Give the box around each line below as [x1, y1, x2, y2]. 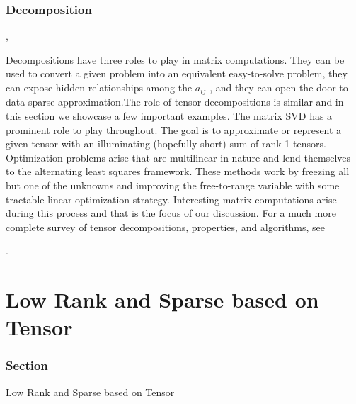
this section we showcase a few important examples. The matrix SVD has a [6, 108, 333, 123]
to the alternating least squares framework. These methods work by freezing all [6, 164, 350, 179]
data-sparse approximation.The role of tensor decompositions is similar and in [6, 94, 344, 109]
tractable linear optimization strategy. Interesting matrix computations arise [6, 191, 337, 206]
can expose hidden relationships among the [6, 80, 193, 94]
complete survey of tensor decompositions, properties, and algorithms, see [6, 219, 326, 234]
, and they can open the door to [209, 80, 348, 94]
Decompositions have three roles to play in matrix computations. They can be [6, 52, 345, 67]
